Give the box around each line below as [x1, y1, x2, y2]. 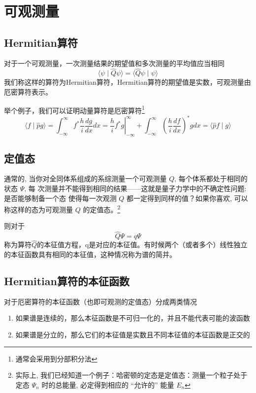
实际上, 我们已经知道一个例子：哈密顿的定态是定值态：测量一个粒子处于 [15, 370, 248, 380]
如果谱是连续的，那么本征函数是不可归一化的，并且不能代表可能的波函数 [15, 313, 250, 323]
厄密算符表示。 [4, 86, 52, 97]
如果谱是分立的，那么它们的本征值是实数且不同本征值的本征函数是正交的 [15, 329, 250, 339]
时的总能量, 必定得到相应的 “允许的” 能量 [41, 379, 174, 390]
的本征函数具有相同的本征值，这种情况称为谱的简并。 [4, 249, 176, 259]
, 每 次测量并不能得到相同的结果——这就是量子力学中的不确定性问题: [24, 183, 247, 193]
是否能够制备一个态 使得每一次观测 [4, 193, 117, 203]
